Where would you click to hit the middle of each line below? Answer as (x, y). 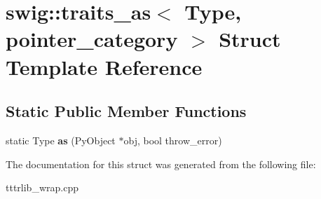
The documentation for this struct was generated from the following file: (161, 164)
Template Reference (104, 66)
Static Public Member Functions (126, 111)
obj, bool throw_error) (173, 140)
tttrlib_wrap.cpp (42, 187)
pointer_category (92, 39)
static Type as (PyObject (61, 140)
